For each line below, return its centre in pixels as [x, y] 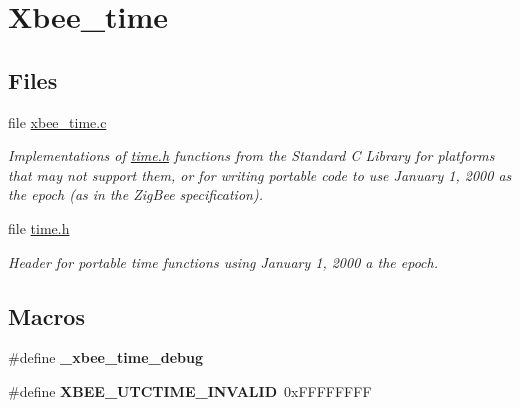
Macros [46, 315]
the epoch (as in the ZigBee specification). [135, 194]
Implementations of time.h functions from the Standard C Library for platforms [251, 155]
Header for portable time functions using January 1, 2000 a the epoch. [223, 261]
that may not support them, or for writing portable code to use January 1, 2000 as [260, 174]
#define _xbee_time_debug [106, 357]
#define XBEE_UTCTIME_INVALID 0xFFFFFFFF [190, 390]
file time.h [39, 227]
